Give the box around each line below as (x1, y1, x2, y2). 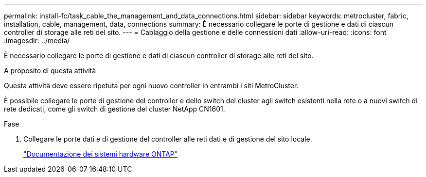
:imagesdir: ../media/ (4, 36, 70, 45)
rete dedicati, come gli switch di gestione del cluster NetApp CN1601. (4, 105, 225, 113)
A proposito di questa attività (4, 66, 96, 75)
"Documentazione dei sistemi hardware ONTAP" (23, 150, 178, 158)
